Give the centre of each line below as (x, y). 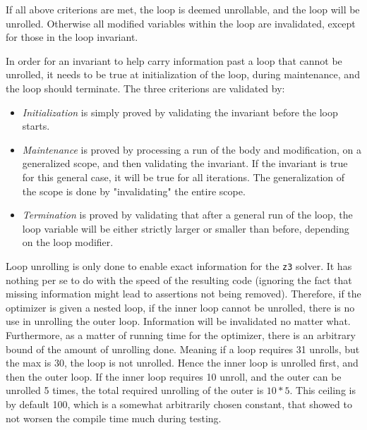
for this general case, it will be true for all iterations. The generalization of (183, 177)
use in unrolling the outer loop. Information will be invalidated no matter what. (178, 321)
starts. (36, 126)
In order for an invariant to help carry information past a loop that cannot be (174, 60)
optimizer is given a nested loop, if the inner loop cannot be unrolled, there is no (180, 307)
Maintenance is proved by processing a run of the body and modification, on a (192, 149)
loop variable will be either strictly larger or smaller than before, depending (186, 228)
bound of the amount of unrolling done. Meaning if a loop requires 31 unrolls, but (183, 349)
